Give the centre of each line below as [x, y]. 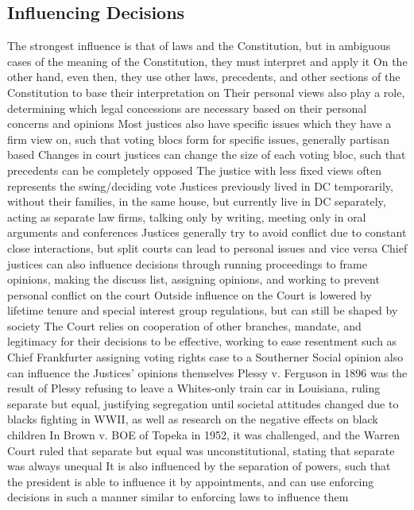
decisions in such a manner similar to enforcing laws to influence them [178, 497]
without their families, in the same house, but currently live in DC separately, [197, 201]
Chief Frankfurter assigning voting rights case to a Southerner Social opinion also [205, 357]
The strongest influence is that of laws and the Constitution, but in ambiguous [199, 46]
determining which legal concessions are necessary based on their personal [187, 108]
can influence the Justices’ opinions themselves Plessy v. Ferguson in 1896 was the [207, 372]
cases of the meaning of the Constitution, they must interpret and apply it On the [207, 61]
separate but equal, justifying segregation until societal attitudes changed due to [203, 403]
